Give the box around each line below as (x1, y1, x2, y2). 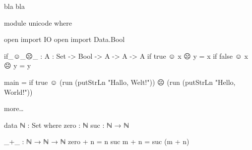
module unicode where (4, 17, 72, 28)
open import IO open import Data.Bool (4, 34, 125, 44)
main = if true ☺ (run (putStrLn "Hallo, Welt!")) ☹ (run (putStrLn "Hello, (4, 76, 236, 87)
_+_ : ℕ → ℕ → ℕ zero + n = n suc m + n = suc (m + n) (4, 136, 189, 147)
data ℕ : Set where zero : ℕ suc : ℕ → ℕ (4, 119, 129, 130)
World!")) (4, 86, 33, 97)
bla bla (4, 1, 25, 11)
